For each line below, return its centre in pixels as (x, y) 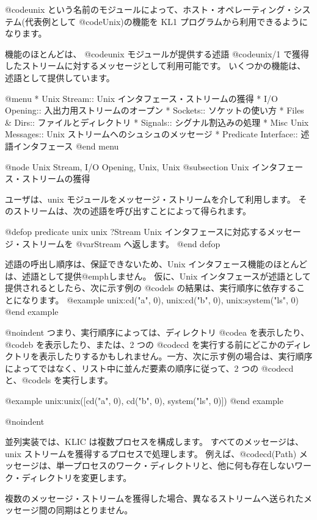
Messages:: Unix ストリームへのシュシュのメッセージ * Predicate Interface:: (151, 134)
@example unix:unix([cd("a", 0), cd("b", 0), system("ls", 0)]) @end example (144, 401)
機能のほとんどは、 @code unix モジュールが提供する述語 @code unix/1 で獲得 (157, 53)
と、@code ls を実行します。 (59, 380)
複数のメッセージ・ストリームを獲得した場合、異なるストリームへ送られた (154, 498)
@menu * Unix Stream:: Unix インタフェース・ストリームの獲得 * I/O (141, 98)
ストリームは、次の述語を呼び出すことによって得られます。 (132, 211)
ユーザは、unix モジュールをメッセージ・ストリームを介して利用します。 (150, 199)
